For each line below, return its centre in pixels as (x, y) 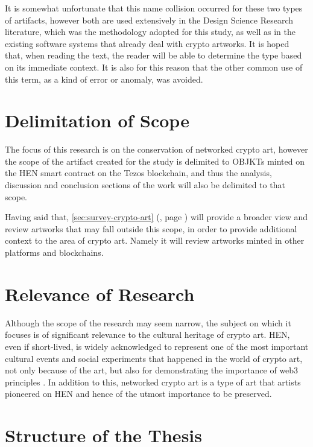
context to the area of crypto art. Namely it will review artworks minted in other (155, 240)
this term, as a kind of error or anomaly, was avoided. (104, 79)
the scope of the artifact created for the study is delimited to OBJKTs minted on (155, 161)
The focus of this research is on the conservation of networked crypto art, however (156, 149)
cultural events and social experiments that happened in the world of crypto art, (154, 358)
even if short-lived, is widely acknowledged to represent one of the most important (157, 346)
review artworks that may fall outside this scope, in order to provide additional (151, 228)
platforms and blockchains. (54, 252)
